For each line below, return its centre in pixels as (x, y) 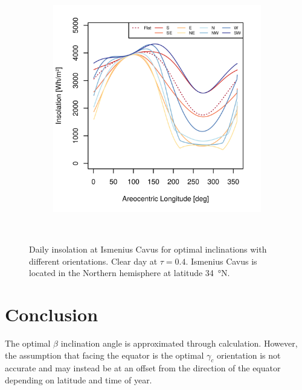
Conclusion (52, 314)
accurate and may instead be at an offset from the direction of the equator (143, 368)
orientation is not (249, 355)
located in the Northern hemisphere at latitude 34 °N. (130, 273)
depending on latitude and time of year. (79, 380)
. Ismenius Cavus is (221, 261)
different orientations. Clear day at (93, 261)
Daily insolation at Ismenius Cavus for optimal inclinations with (148, 249)
